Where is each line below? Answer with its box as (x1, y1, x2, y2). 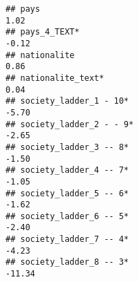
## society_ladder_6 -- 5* (6, 211, 129, 221)
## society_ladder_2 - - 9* (6, 119, 134, 129)
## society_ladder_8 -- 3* (6, 257, 129, 267)
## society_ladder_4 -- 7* (6, 165, 129, 176)
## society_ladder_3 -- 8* (6, 142, 129, 152)
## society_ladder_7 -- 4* (6, 234, 129, 245)
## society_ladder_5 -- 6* (6, 188, 129, 198)
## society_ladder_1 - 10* (6, 96, 129, 106)
